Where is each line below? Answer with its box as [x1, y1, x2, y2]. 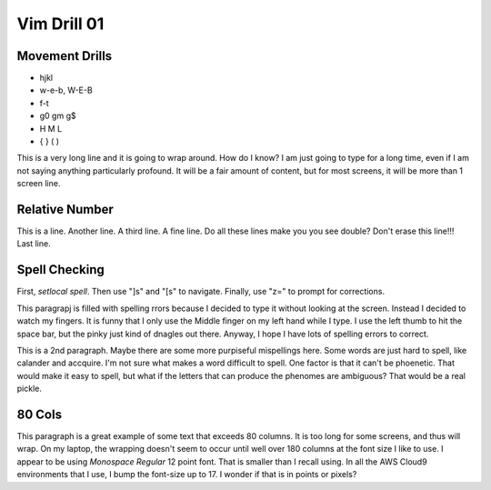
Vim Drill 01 [16, 14, 105, 34]
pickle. [16, 383, 43, 395]
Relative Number [16, 202, 114, 217]
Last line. [16, 238, 51, 249]
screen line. [16, 178, 61, 189]
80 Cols [16, 406, 63, 422]
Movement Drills [16, 48, 113, 64]
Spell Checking [16, 262, 105, 277]
